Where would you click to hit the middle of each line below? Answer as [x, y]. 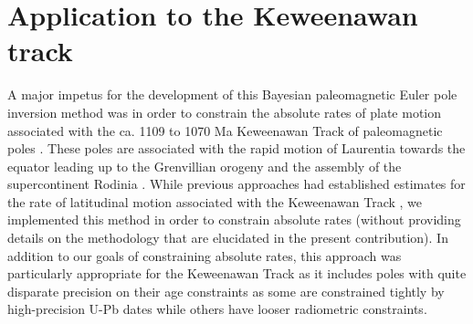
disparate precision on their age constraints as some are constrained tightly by [226, 291]
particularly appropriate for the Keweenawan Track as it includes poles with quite [237, 273]
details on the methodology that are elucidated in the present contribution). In [228, 238]
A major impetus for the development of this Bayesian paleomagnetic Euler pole [232, 94]
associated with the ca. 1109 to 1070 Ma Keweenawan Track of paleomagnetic [225, 130]
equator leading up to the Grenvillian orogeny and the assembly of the [205, 166]
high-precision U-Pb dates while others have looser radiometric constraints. [217, 309]
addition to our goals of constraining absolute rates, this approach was [205, 255]
